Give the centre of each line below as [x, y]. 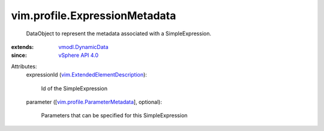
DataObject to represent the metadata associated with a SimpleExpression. [118, 33]
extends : [22, 47]
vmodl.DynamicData [83, 47]
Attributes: [24, 66]
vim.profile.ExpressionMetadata [94, 16]
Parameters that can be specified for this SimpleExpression [114, 115]
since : [19, 55]
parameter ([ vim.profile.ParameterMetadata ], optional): [94, 102]
